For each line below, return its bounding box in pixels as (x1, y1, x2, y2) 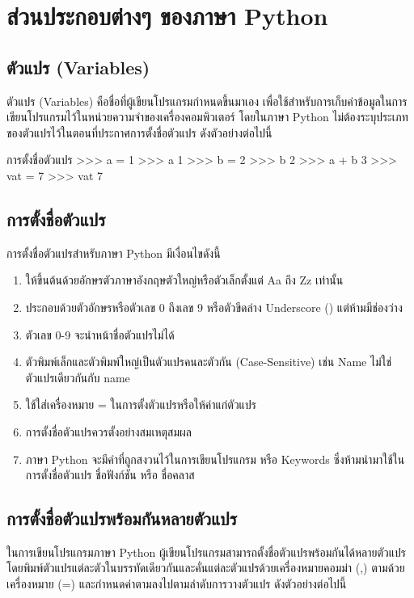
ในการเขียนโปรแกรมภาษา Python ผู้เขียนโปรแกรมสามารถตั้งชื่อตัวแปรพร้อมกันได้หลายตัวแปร (6, 543, 407, 560)
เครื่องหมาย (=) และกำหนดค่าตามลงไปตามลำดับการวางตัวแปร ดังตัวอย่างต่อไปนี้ (6, 575, 347, 592)
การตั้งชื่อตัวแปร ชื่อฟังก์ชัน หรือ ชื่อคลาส (25, 466, 195, 483)
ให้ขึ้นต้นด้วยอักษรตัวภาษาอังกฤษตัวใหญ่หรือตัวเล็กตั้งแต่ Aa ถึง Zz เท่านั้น (25, 272, 344, 288)
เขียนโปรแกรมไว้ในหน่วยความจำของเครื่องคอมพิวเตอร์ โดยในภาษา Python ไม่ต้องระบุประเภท (6, 108, 408, 125)
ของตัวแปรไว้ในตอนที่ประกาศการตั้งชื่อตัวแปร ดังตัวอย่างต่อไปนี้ (6, 124, 272, 141)
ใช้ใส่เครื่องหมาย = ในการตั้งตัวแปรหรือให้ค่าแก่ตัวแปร (25, 396, 256, 413)
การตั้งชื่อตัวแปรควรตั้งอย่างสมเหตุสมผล (25, 423, 192, 440)
